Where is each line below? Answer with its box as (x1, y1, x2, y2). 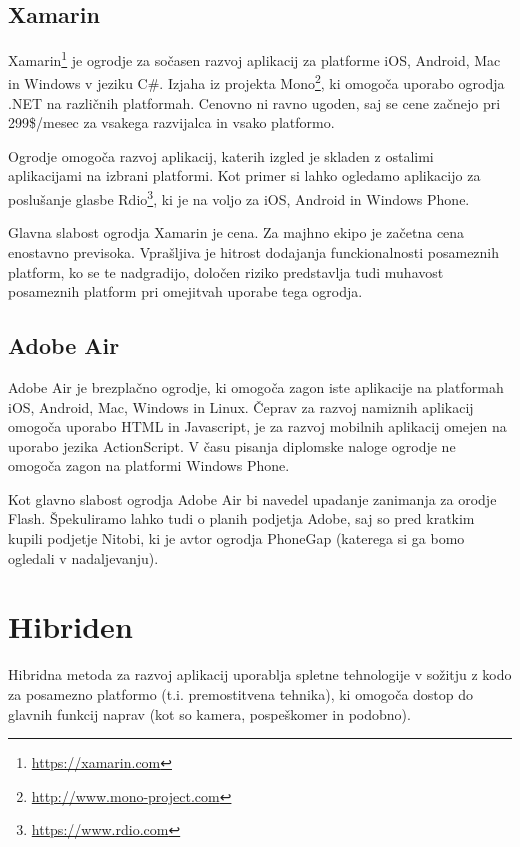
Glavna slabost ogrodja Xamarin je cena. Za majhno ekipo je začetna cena (8, 222, 465, 243)
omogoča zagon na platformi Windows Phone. (8, 455, 290, 476)
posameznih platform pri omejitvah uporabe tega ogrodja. (8, 281, 363, 302)
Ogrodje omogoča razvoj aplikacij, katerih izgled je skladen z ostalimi (8, 145, 434, 166)
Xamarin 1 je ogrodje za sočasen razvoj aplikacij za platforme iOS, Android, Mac (8, 47, 501, 70)
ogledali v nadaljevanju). (8, 547, 159, 568)
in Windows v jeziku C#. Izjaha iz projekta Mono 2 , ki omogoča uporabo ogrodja (8, 70, 505, 94)
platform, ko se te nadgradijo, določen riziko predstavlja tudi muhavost (8, 261, 444, 282)
